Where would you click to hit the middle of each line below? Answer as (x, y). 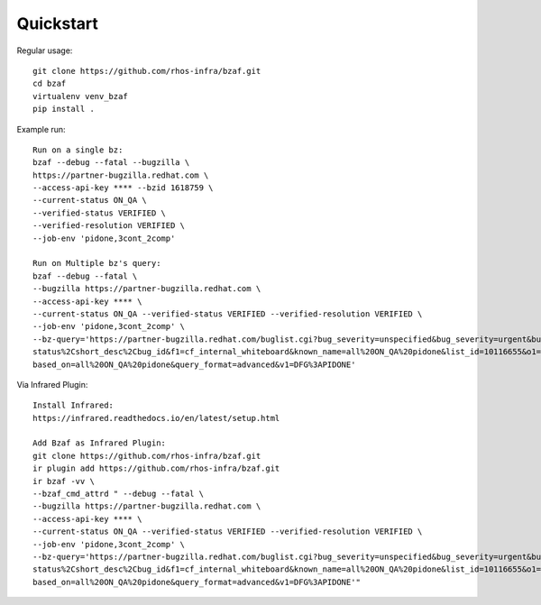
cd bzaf (50, 84)
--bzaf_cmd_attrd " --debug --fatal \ (119, 494)
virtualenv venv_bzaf (80, 96)
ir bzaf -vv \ (64, 481)
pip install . (64, 109)
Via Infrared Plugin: (52, 384)
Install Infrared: (73, 405)
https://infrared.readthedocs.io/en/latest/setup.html (156, 418)
